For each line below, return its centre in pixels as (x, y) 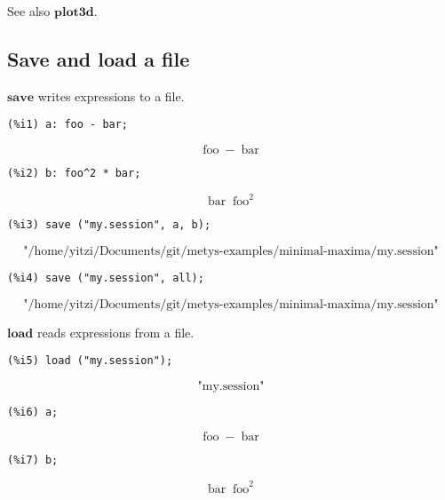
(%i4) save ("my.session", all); (106, 278)
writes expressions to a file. (111, 95)
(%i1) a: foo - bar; (68, 125)
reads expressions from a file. (115, 332)
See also (29, 11)
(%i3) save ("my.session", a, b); (109, 225)
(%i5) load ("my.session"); (90, 361)
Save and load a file (99, 58)
